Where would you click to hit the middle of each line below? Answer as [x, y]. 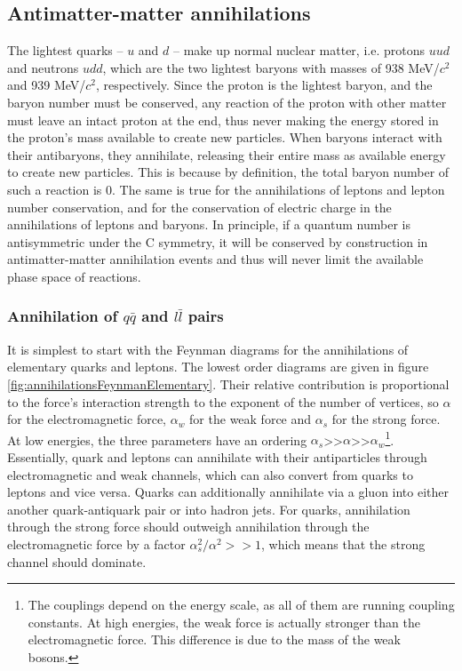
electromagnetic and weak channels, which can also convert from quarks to [210, 474]
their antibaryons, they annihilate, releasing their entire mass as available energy [227, 154]
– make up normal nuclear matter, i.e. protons [299, 50]
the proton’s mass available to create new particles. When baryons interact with [225, 137]
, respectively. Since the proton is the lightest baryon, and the [264, 85]
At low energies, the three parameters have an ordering [157, 439]
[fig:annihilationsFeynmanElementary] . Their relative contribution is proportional [228, 383]
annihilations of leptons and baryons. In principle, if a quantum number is [209, 224]
